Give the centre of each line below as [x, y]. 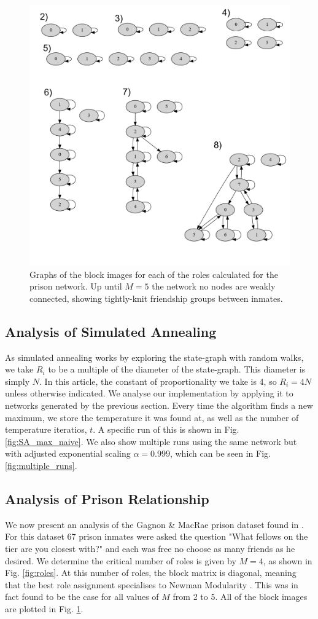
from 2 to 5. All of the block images [240, 597]
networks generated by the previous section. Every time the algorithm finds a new [159, 405]
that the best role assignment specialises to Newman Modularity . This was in [152, 584]
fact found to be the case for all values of [82, 597]
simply [17, 381]
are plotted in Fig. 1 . [44, 608]
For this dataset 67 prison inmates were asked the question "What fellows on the [157, 536]
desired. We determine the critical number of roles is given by [121, 560]
